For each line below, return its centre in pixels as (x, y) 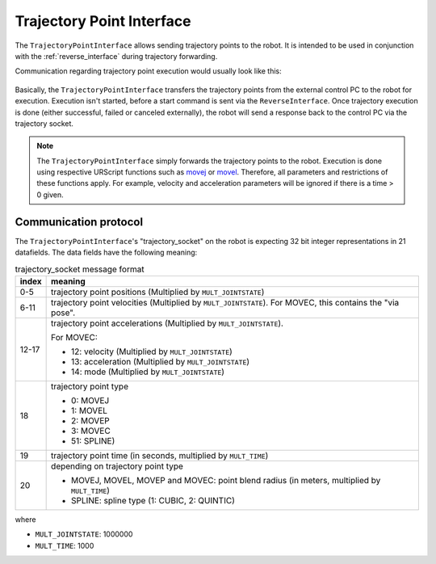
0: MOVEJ (90, 400)
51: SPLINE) (93, 440)
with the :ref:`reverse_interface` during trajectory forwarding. (116, 56)
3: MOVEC (91, 431)
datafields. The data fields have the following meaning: (106, 253)
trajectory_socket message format (80, 269)
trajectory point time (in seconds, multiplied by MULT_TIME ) (160, 455)
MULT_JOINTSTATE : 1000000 (84, 534)
